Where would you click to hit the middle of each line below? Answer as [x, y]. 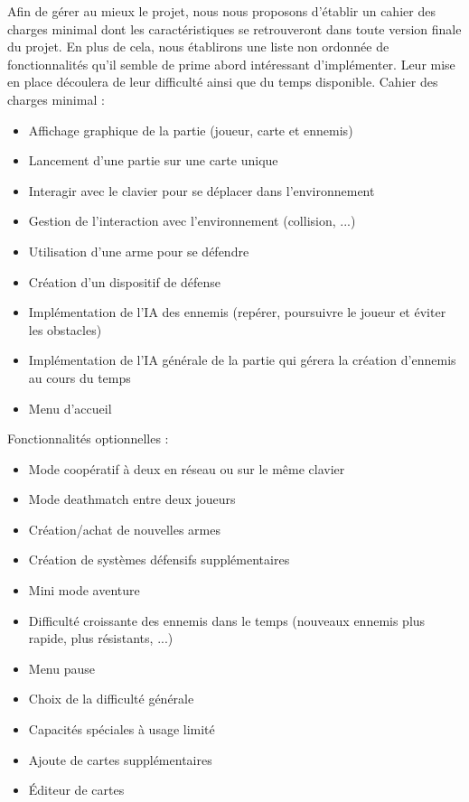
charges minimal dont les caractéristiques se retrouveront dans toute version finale [234, 28]
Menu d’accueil [70, 408]
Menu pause [61, 668]
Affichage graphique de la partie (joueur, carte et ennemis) [191, 130]
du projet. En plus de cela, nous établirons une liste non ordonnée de [198, 47]
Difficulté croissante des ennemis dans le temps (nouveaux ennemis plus [227, 620]
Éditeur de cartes [76, 790]
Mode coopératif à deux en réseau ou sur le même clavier [187, 468]
